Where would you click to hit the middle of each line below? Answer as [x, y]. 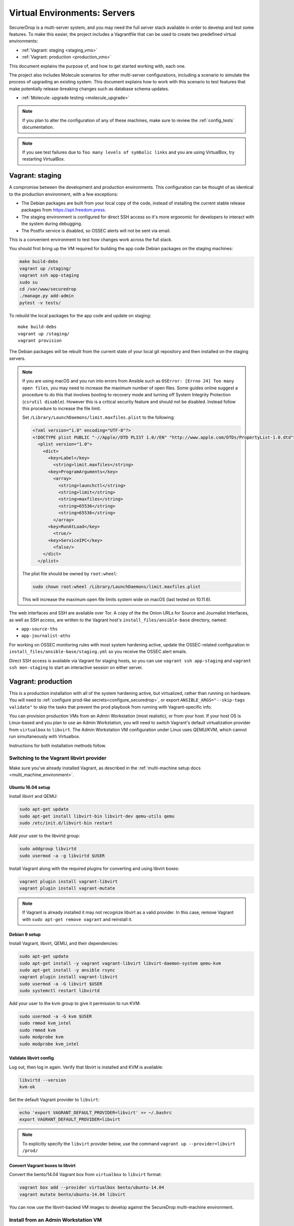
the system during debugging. [52, 224]
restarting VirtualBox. [44, 159]
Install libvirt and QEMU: [33, 796]
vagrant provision [40, 340]
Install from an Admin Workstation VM [56, 1220]
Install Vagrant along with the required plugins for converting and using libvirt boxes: [94, 868]
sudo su [28, 282]
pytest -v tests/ [40, 303]
